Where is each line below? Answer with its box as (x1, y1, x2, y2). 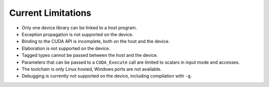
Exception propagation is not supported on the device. (21, 31, 134, 37)
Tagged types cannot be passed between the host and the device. (21, 52, 158, 58)
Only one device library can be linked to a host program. (21, 25, 137, 31)
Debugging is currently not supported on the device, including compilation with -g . (21, 73, 192, 79)
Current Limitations (9, 7, 92, 18)
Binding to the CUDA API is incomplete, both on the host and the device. (21, 39, 170, 44)
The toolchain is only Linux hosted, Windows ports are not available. (21, 66, 162, 72)
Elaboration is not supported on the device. (21, 45, 111, 51)
